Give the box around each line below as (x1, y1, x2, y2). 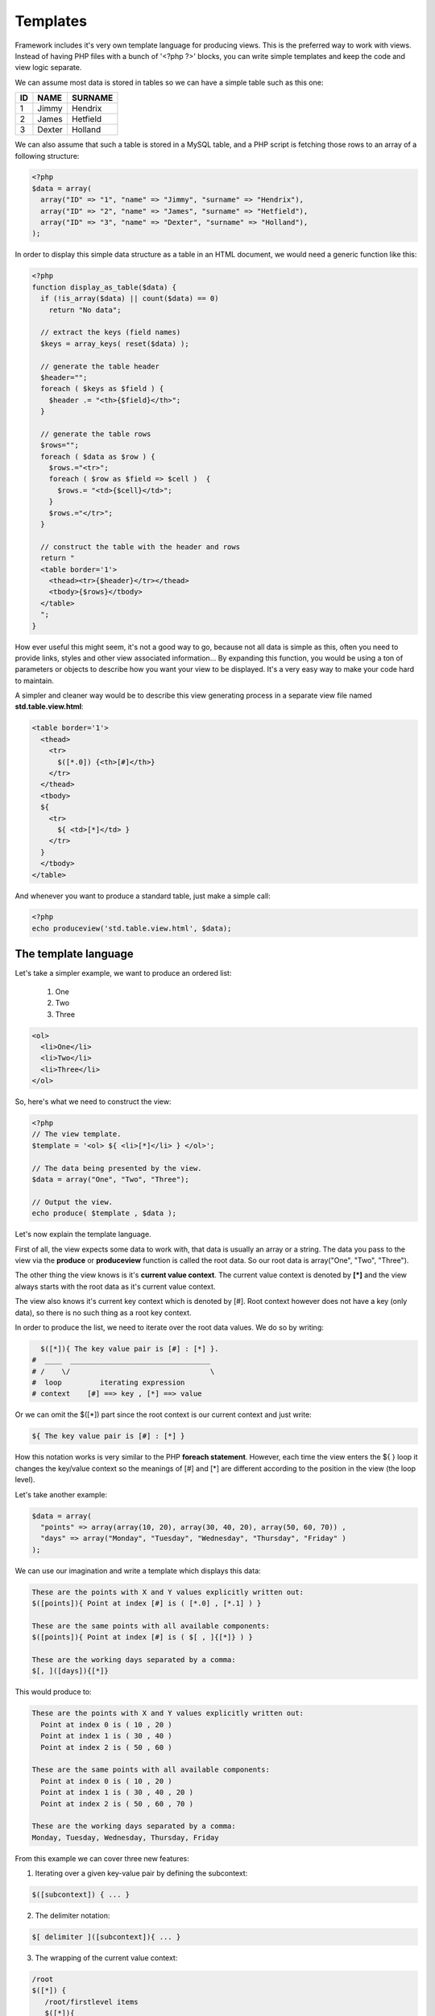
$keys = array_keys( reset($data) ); (40, 339, 189, 348)
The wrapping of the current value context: (35, 1953, 178, 1963)
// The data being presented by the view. (31, 1164, 202, 1173)
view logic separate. (14, 63, 82, 73)
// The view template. (31, 1130, 122, 1139)
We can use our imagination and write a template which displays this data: (14, 1565, 261, 1576)
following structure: (14, 151, 80, 160)
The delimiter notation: (35, 1911, 110, 1921)
